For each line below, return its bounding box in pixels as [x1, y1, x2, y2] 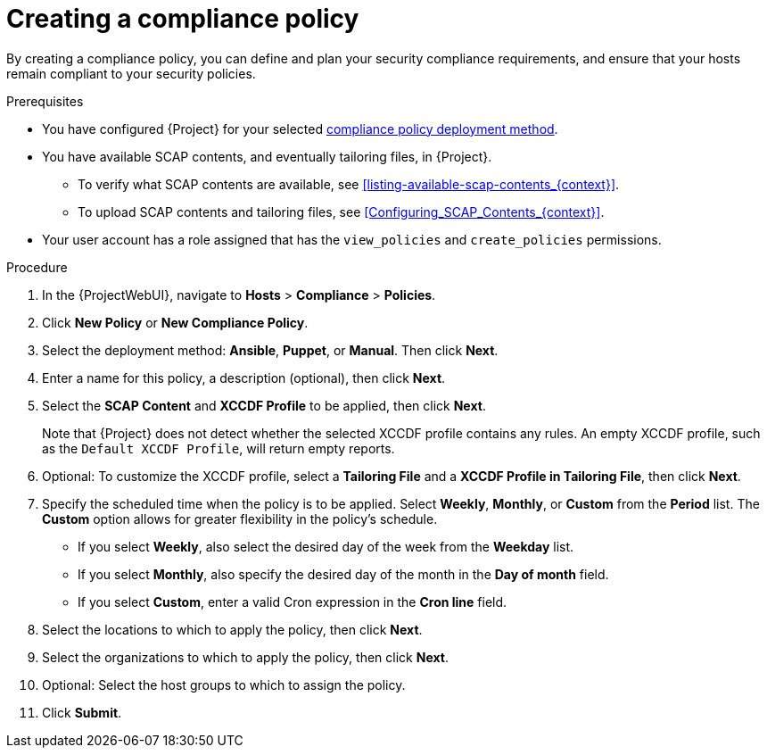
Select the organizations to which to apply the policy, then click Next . [42, 649, 449, 665]
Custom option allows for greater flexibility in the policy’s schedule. [42, 510, 438, 527]
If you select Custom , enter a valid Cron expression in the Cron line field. [78, 593, 507, 610]
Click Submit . [42, 704, 122, 720]
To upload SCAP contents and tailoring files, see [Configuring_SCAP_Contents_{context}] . [78, 203, 605, 220]
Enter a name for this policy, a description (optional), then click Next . [42, 369, 446, 386]
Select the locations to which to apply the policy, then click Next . [42, 621, 423, 637]
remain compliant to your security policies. [6, 65, 256, 81]
